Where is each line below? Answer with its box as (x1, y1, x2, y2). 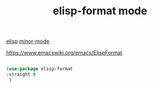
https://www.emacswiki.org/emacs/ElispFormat (6, 49, 123, 56)
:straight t (6, 71, 36, 78)
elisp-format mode (52, 4, 148, 18)
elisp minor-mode (6, 37, 49, 45)
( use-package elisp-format (6, 66, 73, 72)
